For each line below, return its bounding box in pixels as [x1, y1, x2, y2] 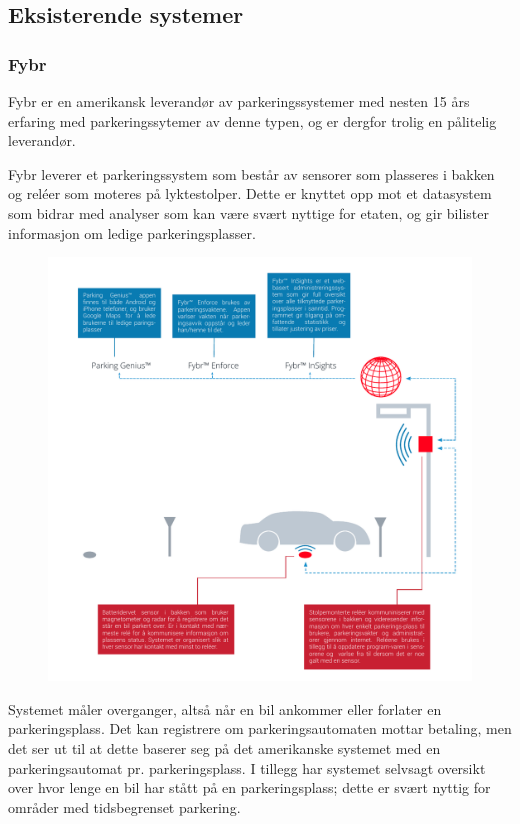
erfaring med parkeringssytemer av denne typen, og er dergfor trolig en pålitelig [8, 110, 497, 131]
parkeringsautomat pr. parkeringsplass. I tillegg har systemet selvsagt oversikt [8, 757, 486, 778]
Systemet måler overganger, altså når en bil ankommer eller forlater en [8, 698, 442, 719]
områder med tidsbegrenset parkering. [8, 796, 241, 817]
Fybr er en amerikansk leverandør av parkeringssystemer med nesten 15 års [8, 91, 470, 111]
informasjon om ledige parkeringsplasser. [8, 222, 256, 243]
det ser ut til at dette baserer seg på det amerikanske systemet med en [8, 737, 441, 758]
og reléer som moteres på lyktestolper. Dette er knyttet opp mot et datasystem [8, 183, 492, 204]
